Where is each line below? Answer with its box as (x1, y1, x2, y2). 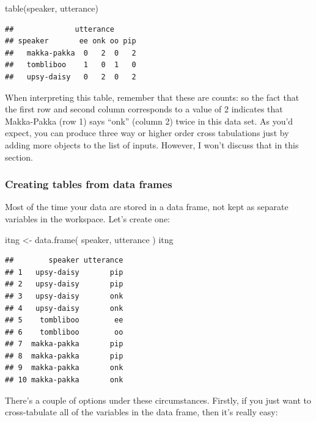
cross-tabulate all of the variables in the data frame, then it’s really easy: (5, 406, 278, 418)
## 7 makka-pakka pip (5, 340, 123, 349)
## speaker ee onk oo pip (5, 37, 136, 46)
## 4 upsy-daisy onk (5, 304, 123, 313)
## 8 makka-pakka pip (5, 351, 123, 360)
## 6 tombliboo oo (5, 327, 123, 337)
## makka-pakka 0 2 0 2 (5, 48, 136, 57)
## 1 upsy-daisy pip (5, 267, 123, 277)
